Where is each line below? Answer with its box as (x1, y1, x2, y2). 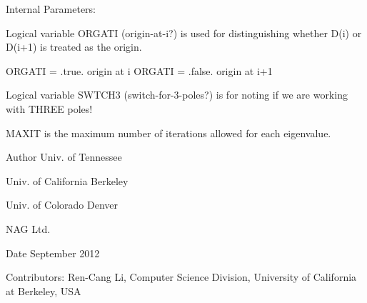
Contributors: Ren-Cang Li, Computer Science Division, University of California (6, 269, 357, 284)
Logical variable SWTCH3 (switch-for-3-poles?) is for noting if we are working (6, 87, 348, 102)
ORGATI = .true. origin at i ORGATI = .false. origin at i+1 (6, 63, 273, 78)
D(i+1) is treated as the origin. (6, 39, 142, 54)
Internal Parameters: (6, 1, 96, 16)
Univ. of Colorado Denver (6, 197, 119, 212)
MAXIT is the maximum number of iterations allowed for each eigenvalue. (6, 125, 331, 140)
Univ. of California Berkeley (6, 173, 129, 188)
